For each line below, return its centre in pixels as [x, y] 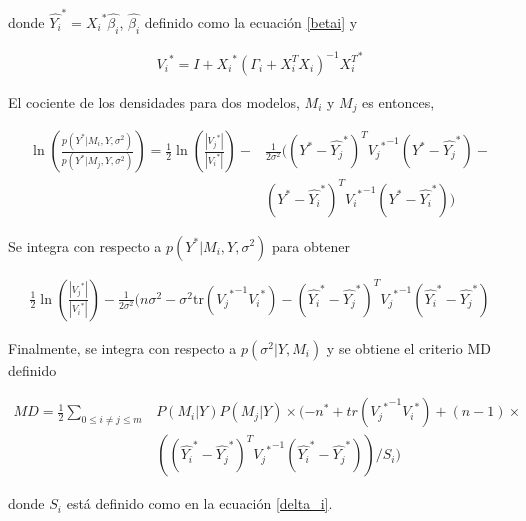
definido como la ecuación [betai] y [251, 21]
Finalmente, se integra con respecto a [122, 347]
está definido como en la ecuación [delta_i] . [199, 503]
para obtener [311, 245]
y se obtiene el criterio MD [408, 347]
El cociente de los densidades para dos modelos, [154, 101]
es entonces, [398, 101]
